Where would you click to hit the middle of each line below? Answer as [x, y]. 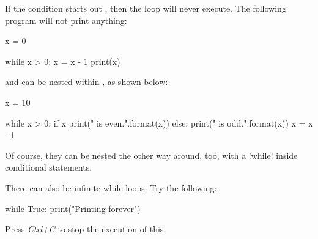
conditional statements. [49, 167]
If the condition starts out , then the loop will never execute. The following [146, 8]
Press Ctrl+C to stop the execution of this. [86, 229]
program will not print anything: [66, 20]
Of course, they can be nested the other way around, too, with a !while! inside [151, 155]
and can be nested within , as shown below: [87, 82]
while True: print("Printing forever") [73, 208]
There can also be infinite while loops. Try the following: [111, 187]
